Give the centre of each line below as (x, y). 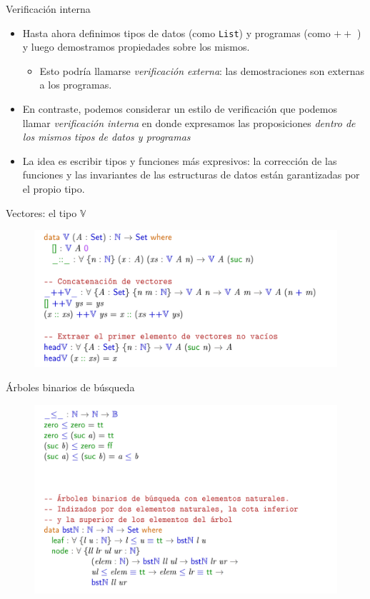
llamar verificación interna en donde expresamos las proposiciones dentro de (189, 122)
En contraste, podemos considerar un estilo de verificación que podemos (180, 109)
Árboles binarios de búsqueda (70, 387)
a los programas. (76, 85)
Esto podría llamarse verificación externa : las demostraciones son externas (202, 70)
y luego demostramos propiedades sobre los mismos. (136, 47)
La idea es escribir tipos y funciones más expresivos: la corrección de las (180, 160)
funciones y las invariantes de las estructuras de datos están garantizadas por (191, 175)
